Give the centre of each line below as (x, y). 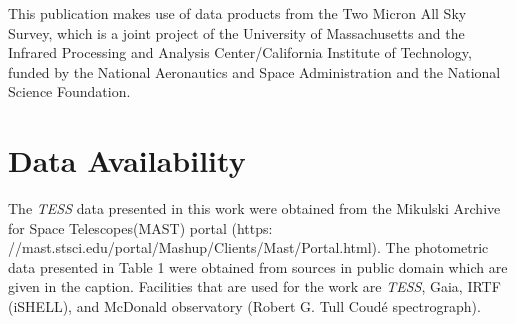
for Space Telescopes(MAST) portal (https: (140, 227)
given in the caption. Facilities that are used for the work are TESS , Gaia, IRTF (254, 286)
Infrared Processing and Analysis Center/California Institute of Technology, (240, 52)
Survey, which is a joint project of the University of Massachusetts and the (236, 32)
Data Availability (127, 160)
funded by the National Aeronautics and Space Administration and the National (254, 71)
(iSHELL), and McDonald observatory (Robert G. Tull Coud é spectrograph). (244, 306)
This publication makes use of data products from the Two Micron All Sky (237, 13)
